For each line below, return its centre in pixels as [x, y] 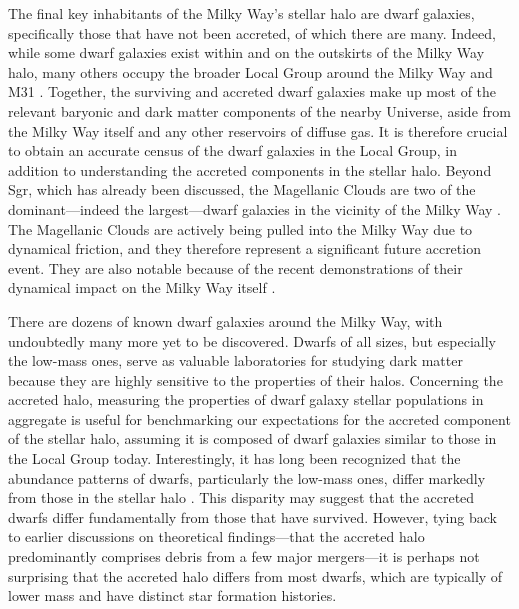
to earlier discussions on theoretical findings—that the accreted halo [216, 536]
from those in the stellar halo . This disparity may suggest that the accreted [241, 497]
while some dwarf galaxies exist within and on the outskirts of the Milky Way [246, 52]
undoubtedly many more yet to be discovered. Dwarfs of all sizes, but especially [252, 340]
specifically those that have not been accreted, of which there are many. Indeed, [252, 32]
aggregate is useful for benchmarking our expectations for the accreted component [259, 418]
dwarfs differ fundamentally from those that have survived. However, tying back [252, 516]
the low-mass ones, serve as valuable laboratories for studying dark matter [235, 360]
